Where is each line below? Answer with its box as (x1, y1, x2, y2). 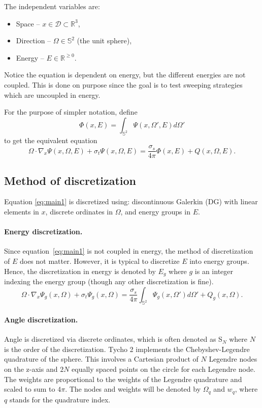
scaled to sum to (4, 384, 55, 394)
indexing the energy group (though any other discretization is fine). (4, 276, 214, 287)
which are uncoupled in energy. (4, 89, 101, 100)
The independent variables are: (4, 1, 100, 11)
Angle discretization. (4, 314, 78, 325)
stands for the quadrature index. (9, 394, 111, 404)
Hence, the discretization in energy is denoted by (4, 265, 156, 276)
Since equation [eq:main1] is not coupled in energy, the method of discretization (4, 246, 253, 256)
